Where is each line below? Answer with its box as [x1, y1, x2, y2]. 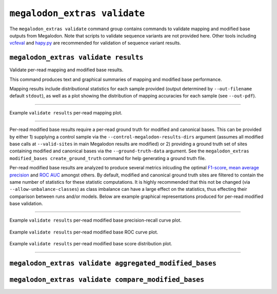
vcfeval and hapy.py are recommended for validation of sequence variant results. [9, 40, 182, 46]
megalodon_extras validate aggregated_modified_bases [9, 259, 216, 268]
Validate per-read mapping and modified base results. [9, 67, 124, 73]
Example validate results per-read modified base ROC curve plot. [9, 229, 159, 235]
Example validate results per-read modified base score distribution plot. [9, 241, 172, 247]
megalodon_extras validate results [9, 53, 144, 62]
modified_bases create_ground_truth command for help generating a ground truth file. [9, 155, 206, 161]
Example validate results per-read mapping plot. [9, 109, 123, 115]
